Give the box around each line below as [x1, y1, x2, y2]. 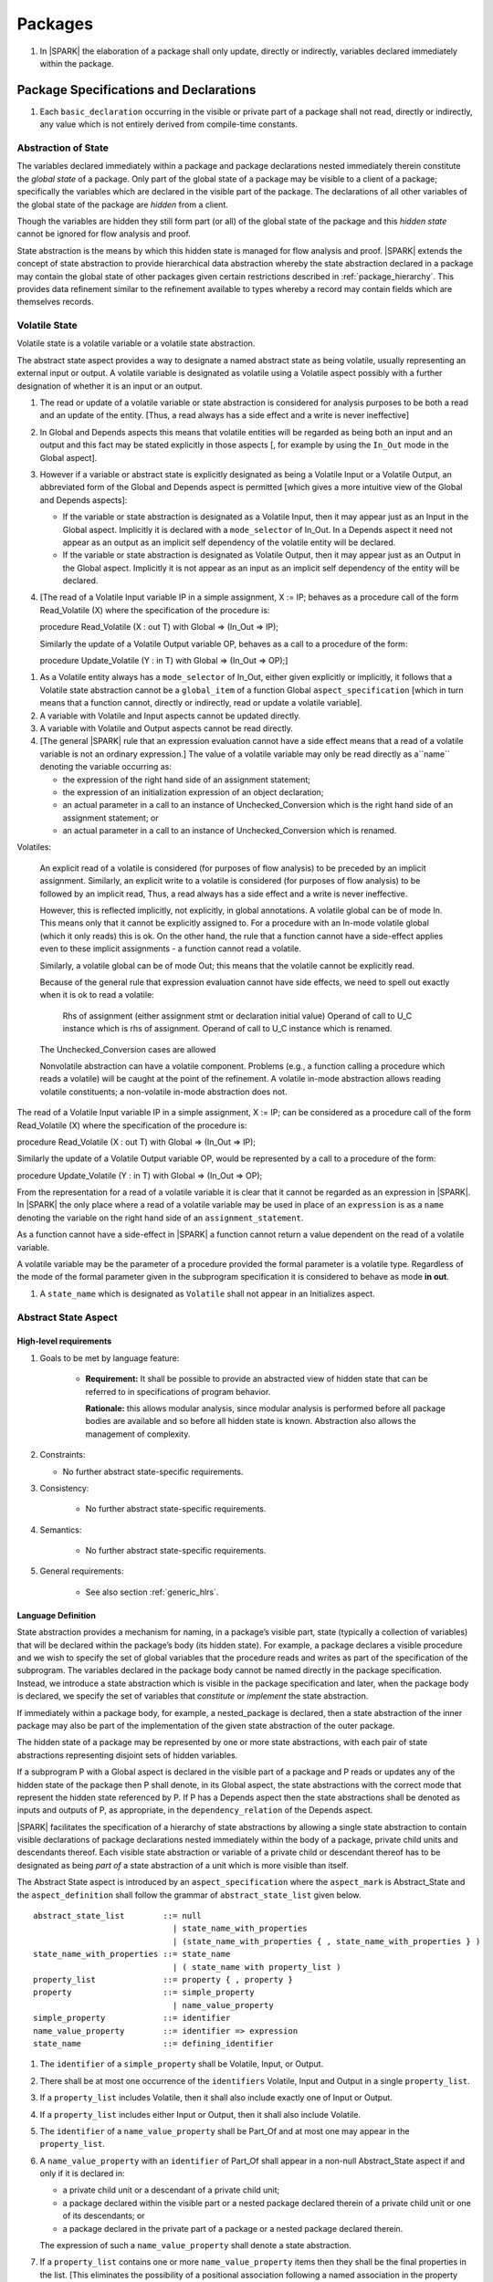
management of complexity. [85, 1429, 191, 1439]
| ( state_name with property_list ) [172, 1962, 341, 1972]
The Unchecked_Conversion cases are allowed [39, 1043, 216, 1054]
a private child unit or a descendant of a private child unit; [62, 2184, 280, 2195]
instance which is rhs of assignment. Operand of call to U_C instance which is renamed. [62, 1023, 393, 1034]
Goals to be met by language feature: [39, 1352, 180, 1364]
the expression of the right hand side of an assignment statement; [62, 774, 310, 785]
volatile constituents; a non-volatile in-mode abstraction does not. [39, 1086, 288, 1097]
